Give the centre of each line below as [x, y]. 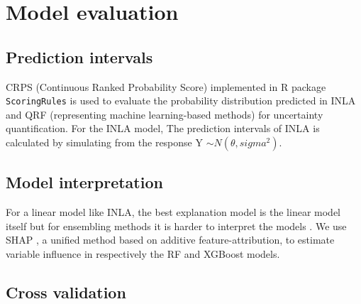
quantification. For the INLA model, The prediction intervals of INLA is [163, 128]
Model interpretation [84, 182]
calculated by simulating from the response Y [104, 142]
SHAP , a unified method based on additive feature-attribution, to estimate [170, 240]
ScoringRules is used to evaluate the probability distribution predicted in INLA [181, 101]
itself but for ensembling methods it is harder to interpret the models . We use [176, 226]
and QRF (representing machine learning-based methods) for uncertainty [165, 114]
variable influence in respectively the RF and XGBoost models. [143, 254]
